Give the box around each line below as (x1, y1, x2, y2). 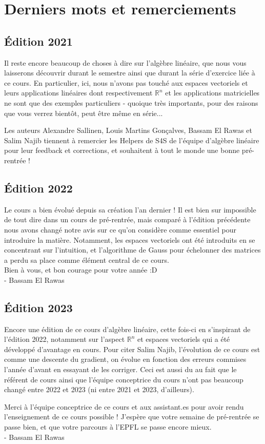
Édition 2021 (4, 33, 73, 49)
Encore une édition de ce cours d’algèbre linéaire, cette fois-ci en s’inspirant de (4, 323, 251, 334)
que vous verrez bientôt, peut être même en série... (4, 107, 163, 118)
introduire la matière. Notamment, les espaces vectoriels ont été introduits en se (4, 234, 255, 245)
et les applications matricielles (165, 87, 260, 98)
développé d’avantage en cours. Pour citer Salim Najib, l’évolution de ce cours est (4, 343, 260, 354)
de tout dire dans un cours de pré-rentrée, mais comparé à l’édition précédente (4, 214, 251, 225)
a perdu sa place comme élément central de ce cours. (4, 254, 169, 265)
